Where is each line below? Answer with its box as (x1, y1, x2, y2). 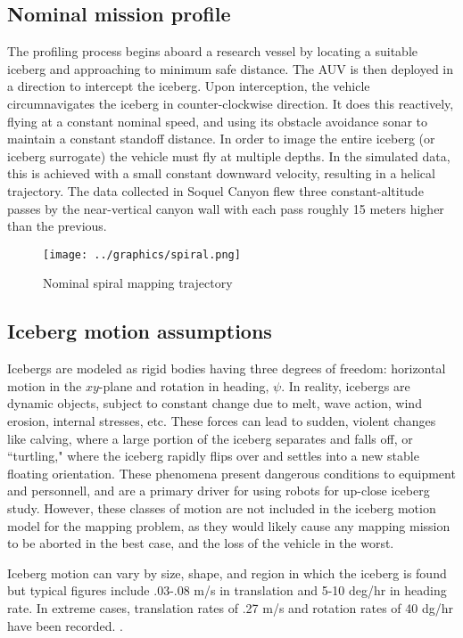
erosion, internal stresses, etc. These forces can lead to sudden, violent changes (7, 411, 436, 429)
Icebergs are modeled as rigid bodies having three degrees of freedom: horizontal (7, 359, 446, 378)
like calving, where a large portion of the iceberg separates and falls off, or (7, 429, 413, 447)
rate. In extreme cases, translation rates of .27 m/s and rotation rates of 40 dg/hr (7, 598, 454, 617)
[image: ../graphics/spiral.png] (43, 248, 241, 261)
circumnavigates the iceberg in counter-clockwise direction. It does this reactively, (7, 94, 454, 112)
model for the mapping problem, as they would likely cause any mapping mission (7, 516, 451, 535)
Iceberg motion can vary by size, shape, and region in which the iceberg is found (7, 563, 447, 582)
